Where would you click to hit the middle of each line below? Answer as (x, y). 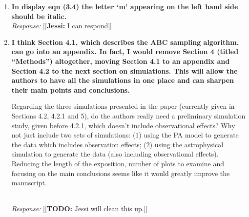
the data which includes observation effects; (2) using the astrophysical (117, 144)
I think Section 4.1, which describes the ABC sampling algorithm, (125, 42)
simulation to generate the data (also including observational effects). (115, 154)
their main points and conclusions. (71, 89)
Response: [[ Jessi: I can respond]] (62, 26)
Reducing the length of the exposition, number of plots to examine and (118, 163)
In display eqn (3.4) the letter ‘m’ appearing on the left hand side (125, 6)
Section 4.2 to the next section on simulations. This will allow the (124, 70)
